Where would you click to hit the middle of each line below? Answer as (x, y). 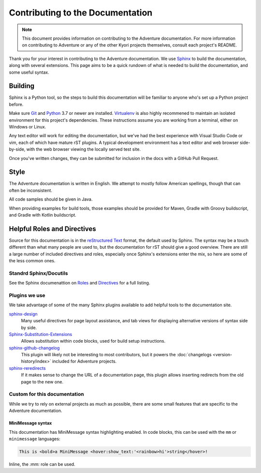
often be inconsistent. (31, 190)
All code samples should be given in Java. (51, 199)
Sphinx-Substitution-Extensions (41, 334)
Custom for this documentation (46, 394)
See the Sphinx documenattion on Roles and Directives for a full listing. (80, 283)
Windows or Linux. (28, 126)
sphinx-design (23, 314)
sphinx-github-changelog (34, 348)
